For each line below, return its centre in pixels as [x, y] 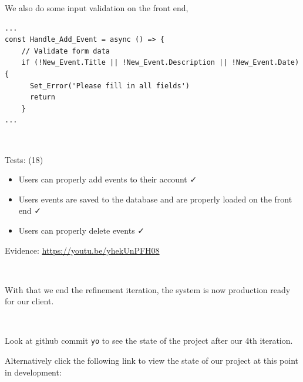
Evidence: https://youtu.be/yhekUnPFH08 [82, 250]
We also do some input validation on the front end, [97, 8]
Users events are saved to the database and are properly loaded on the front [155, 199]
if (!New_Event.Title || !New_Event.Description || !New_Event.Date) [160, 63]
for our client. [29, 301]
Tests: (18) [24, 159]
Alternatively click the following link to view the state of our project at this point [152, 361]
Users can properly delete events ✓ [82, 230]
